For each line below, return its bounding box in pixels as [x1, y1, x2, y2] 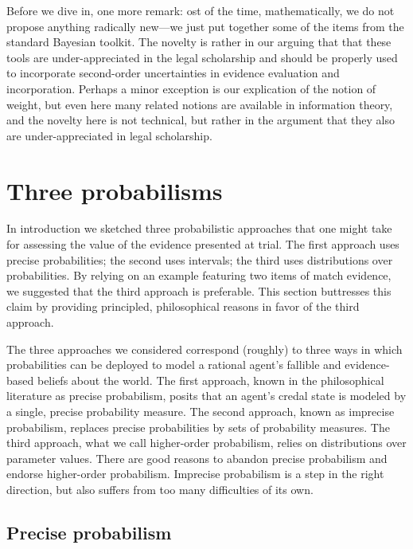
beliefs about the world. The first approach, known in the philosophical [37, 371, 384, 388]
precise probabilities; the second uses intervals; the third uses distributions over [6, 251, 393, 268]
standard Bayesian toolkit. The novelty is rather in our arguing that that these [6, 33, 392, 50]
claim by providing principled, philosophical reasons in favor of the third [6, 298, 360, 315]
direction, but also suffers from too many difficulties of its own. [6, 480, 314, 497]
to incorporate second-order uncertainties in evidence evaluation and [6, 65, 340, 81]
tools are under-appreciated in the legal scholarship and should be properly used [6, 49, 398, 65]
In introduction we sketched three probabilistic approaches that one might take [6, 220, 392, 237]
